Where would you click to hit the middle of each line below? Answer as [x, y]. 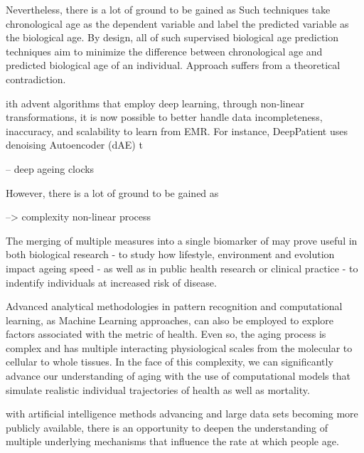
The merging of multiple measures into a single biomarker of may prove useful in [182, 240]
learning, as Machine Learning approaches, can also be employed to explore [170, 320]
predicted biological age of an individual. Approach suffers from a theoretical [173, 65]
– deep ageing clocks [50, 168]
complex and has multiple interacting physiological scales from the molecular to [179, 347]
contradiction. [36, 79]
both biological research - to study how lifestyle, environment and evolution [170, 254]
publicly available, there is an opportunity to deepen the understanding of [167, 427]
